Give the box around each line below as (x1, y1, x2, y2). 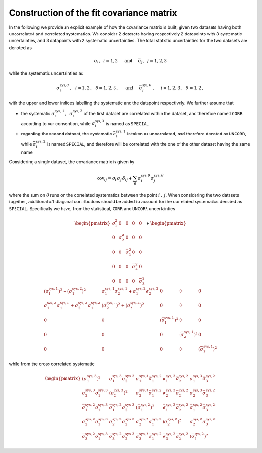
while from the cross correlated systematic (9, 361, 95, 367)
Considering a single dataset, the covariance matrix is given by (9, 158, 135, 165)
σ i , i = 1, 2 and (94, 58, 133, 65)
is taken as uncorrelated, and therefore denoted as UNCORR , (127, 131, 246, 137)
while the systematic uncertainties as (9, 70, 83, 76)
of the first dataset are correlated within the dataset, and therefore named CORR (83, 110, 243, 116)
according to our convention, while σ (21, 120, 95, 126)
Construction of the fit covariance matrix (9, 7, 177, 18)
